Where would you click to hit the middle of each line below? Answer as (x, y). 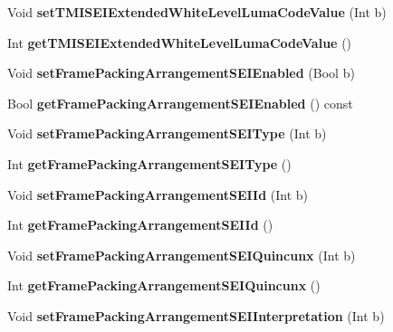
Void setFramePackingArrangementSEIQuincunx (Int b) (182, 255)
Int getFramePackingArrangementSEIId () (140, 225)
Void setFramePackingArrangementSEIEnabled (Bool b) (181, 73)
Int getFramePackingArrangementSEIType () (149, 163)
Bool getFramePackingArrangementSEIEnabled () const (180, 103)
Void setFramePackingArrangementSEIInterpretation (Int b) (196, 315)
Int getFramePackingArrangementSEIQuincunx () (164, 285)
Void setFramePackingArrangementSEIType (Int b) (167, 133)
